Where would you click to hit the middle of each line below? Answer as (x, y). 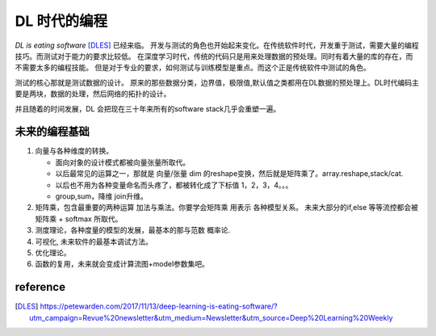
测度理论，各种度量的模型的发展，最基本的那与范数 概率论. (132, 230)
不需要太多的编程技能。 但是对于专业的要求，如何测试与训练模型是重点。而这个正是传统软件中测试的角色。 (193, 68)
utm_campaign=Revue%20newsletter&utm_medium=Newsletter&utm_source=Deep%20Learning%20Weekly (211, 317)
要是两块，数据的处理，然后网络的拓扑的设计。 (93, 94)
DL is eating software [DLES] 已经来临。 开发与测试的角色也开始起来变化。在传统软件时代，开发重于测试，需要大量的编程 (217, 45)
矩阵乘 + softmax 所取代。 (79, 219)
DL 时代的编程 (61, 21)
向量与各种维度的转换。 (74, 151)
